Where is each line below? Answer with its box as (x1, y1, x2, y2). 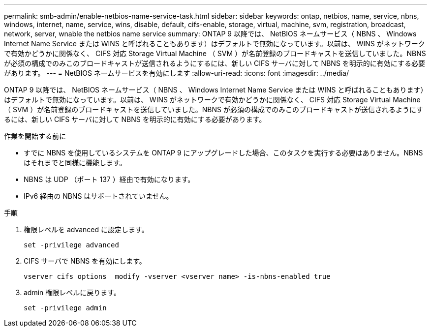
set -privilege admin (24, 304, 107, 312)
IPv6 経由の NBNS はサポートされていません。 (24, 192, 173, 200)
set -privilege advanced (24, 241, 119, 249)
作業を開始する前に (4, 132, 66, 140)
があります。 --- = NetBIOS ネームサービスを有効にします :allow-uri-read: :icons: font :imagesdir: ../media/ (4, 69, 349, 77)
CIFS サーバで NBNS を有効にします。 (24, 257, 146, 265)
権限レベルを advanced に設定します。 (24, 225, 149, 234)
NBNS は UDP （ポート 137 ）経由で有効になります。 (24, 175, 195, 183)
